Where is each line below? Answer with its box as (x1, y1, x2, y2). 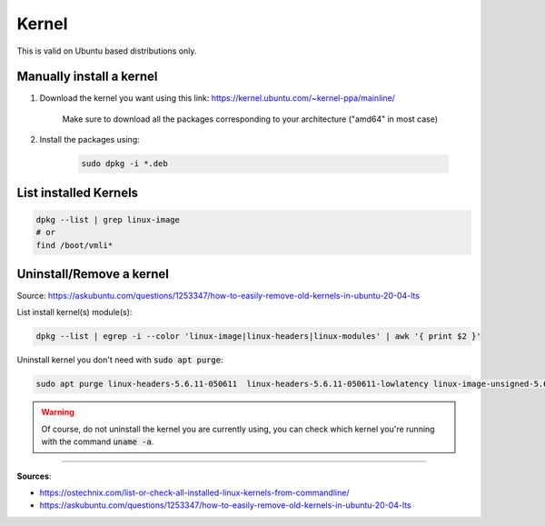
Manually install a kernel (16, 69, 158, 84)
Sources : (16, 471, 52, 481)
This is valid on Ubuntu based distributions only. (16, 45, 197, 56)
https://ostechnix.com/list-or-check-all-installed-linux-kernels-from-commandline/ (39, 487, 350, 498)
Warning (41, 407, 74, 418)
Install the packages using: (39, 134, 140, 145)
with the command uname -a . (41, 436, 154, 447)
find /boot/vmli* (35, 240, 114, 250)
